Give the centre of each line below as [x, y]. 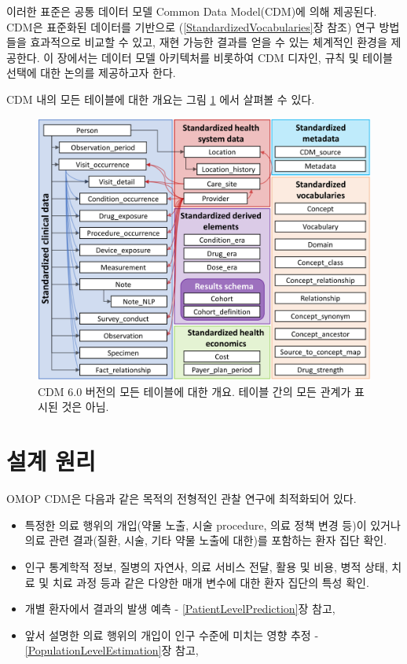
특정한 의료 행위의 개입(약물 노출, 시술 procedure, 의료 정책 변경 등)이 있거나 [213, 525]
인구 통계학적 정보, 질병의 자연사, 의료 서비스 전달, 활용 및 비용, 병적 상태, [206, 566]
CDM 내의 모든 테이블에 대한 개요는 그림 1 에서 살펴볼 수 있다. [161, 99]
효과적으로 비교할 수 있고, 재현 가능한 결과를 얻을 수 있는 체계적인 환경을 [209, 42]
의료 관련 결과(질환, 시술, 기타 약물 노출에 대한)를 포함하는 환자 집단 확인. [206, 540]
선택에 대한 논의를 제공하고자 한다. [91, 73]
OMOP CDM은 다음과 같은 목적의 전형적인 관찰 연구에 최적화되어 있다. [181, 499]
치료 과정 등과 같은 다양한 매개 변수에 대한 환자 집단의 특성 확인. [211, 582]
